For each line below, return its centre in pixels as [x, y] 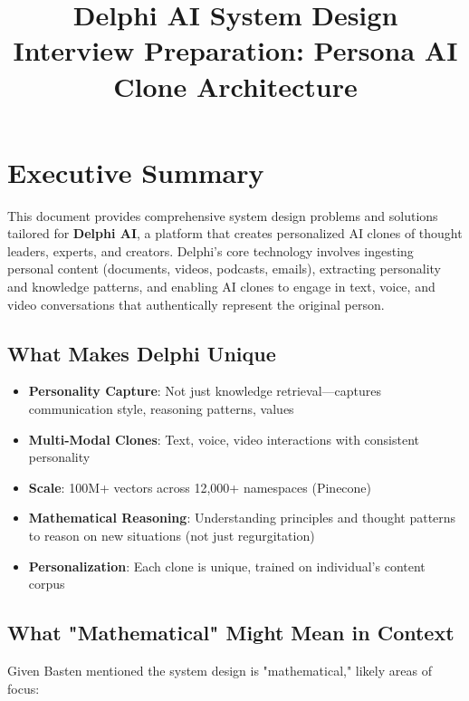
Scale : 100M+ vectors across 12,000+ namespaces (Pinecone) [200, 487]
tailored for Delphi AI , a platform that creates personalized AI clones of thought [235, 233]
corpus [47, 584]
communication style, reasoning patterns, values [161, 409]
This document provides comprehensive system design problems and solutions [223, 215]
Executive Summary [136, 172]
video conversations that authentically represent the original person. [196, 304]
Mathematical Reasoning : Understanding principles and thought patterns [242, 518]
